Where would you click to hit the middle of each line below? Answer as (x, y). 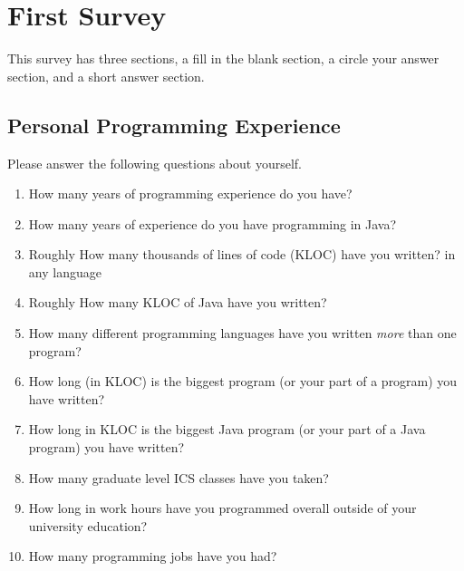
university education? (88, 525)
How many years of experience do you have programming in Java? (213, 223)
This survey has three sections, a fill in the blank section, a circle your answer (223, 58)
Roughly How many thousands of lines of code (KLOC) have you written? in (242, 254)
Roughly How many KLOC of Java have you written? (178, 302)
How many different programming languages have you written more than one (242, 333)
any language (65, 271)
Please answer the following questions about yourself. (155, 163)
